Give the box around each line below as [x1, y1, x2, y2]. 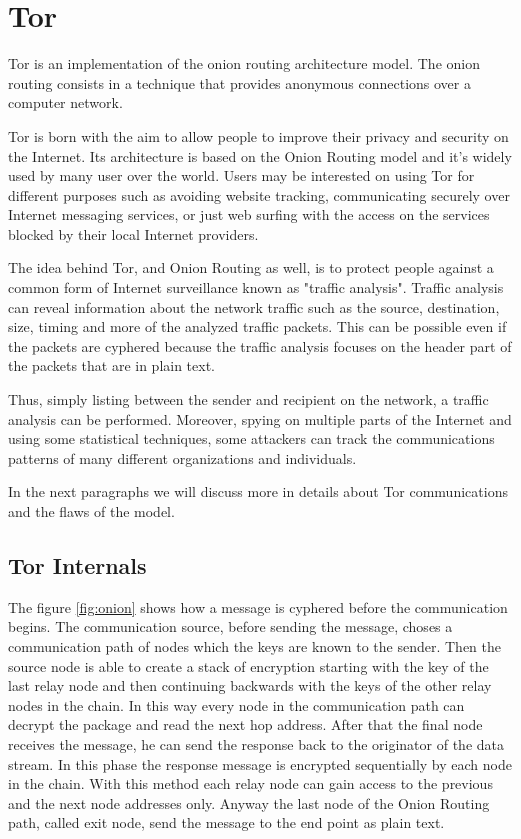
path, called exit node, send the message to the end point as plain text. [8, 812, 445, 833]
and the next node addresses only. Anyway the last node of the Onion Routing [8, 792, 490, 813]
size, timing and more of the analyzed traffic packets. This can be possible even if [8, 316, 507, 337]
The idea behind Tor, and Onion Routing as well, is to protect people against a [8, 257, 494, 278]
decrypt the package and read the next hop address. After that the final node [8, 714, 483, 735]
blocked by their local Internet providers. [8, 223, 259, 244]
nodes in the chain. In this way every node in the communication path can [8, 694, 465, 715]
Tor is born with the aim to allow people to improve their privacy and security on [8, 125, 509, 146]
